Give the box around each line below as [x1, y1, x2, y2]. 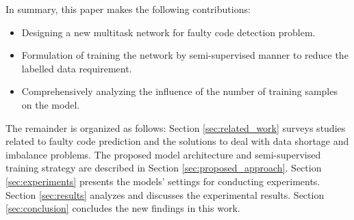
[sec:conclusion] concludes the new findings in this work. [5, 201, 240, 215]
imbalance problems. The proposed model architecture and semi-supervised [5, 147, 321, 161]
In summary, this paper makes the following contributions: [5, 2, 251, 16]
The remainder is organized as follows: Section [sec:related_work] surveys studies [5, 120, 346, 135]
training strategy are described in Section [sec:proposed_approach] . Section [5, 161, 322, 175]
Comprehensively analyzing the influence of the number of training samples [21, 84, 338, 98]
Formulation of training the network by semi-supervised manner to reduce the [21, 48, 349, 62]
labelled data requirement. [21, 61, 132, 75]
